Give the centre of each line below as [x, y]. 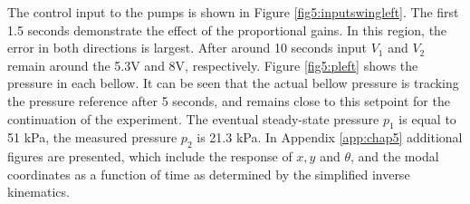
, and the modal [394, 156]
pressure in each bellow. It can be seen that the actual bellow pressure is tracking [233, 83]
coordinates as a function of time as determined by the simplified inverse [209, 174]
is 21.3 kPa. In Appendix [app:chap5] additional [330, 137]
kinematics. [38, 192]
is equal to [427, 118]
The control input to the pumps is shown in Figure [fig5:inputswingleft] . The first [233, 12]
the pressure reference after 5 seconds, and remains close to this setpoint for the [229, 100]
